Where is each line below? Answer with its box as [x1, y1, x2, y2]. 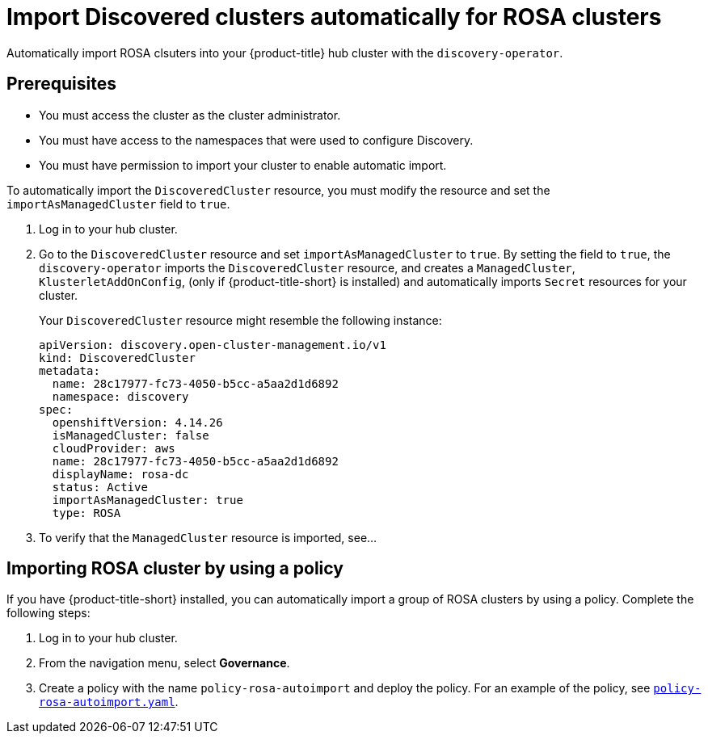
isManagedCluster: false [52, 428, 209, 442]
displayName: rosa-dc [52, 467, 189, 481]
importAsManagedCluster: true [52, 493, 243, 507]
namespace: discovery [52, 389, 189, 403]
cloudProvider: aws [52, 441, 175, 455]
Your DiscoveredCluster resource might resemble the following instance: [39, 313, 442, 327]
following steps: [6, 606, 91, 620]
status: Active [52, 480, 148, 494]
